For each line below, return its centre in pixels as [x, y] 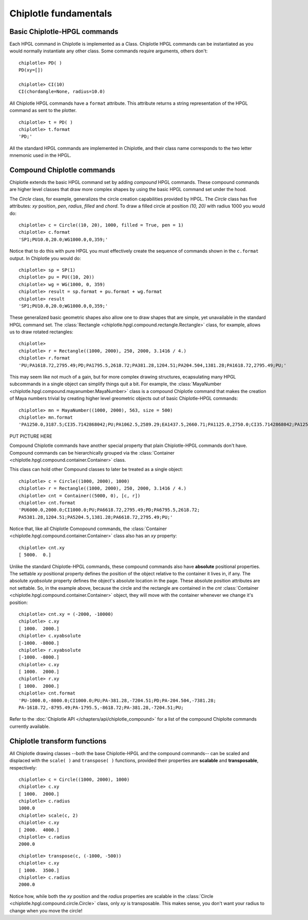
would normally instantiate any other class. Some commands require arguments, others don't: [109, 51]
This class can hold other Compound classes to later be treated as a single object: [96, 470]
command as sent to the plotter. [43, 110]
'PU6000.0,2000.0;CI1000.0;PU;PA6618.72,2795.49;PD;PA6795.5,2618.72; [109, 510]
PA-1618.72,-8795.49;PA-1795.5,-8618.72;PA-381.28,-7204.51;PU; [101, 708]
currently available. [30, 726]
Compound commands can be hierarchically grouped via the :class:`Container [92, 453]
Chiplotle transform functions [58, 741]
